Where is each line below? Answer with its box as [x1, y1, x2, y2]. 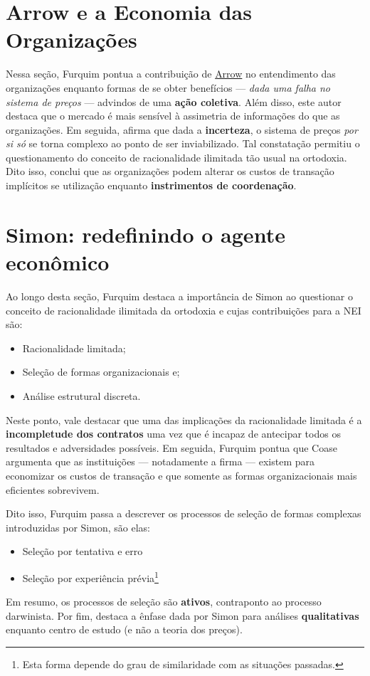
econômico [6, 248, 110, 277]
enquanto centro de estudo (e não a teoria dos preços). [6, 622, 243, 637]
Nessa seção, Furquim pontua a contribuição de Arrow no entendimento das [6, 66, 336, 81]
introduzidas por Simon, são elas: [6, 519, 150, 534]
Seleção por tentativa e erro [22, 544, 143, 559]
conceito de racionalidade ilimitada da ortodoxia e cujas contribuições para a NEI [6, 302, 361, 317]
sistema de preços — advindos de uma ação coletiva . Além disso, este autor [6, 94, 342, 109]
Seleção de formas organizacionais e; [22, 364, 180, 379]
